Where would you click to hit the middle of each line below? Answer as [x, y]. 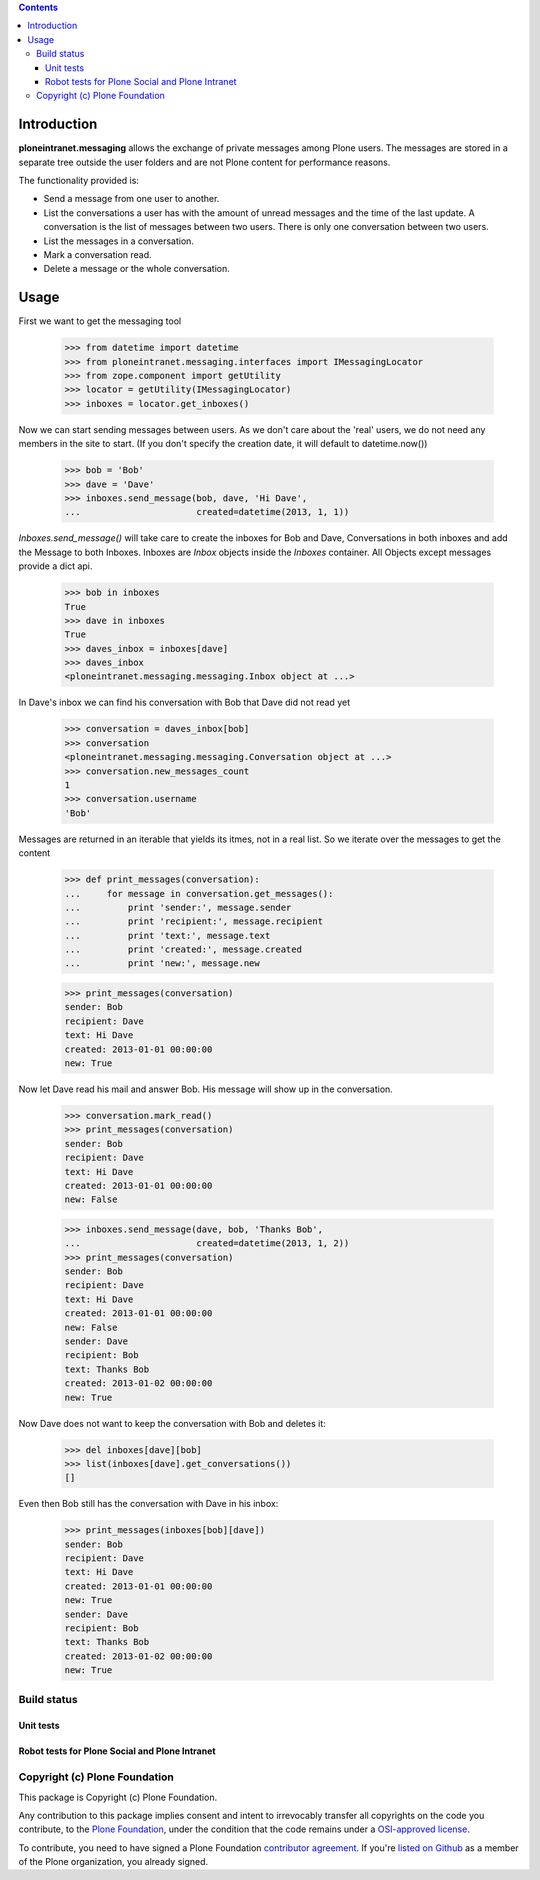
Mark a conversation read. [97, 254]
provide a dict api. [55, 566]
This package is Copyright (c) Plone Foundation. [118, 1797]
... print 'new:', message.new [162, 963]
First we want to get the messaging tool [100, 321]
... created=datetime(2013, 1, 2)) [207, 1243]
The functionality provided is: [79, 181]
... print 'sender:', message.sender [178, 907]
